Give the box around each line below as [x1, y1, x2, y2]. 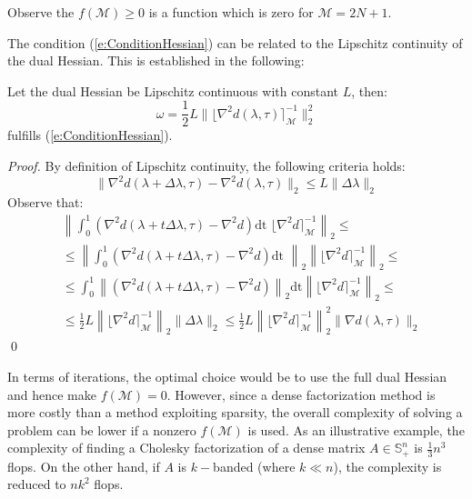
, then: [351, 81, 387, 100]
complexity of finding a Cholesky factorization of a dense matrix [7, 438, 366, 457]
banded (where [213, 456, 296, 475]
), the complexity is [333, 456, 442, 475]
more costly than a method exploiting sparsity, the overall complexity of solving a [7, 403, 463, 422]
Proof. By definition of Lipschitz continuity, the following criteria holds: [7, 156, 406, 175]
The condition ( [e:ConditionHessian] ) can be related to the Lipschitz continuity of [7, 33, 463, 52]
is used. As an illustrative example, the [247, 420, 465, 439]
